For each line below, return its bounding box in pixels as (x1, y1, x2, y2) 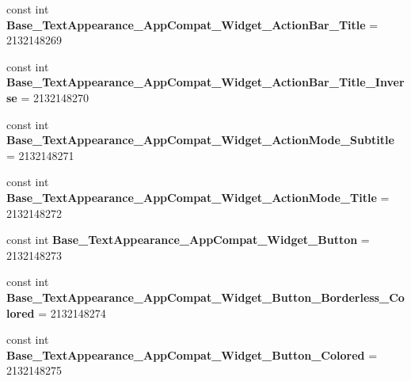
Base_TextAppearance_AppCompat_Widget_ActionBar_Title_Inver (6, 74, 405, 90)
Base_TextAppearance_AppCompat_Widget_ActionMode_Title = (6, 189, 390, 205)
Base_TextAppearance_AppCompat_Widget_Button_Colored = (6, 346, 378, 363)
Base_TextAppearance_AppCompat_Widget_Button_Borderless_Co (6, 288, 405, 305)
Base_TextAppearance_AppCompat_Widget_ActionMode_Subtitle (6, 131, 394, 148)
